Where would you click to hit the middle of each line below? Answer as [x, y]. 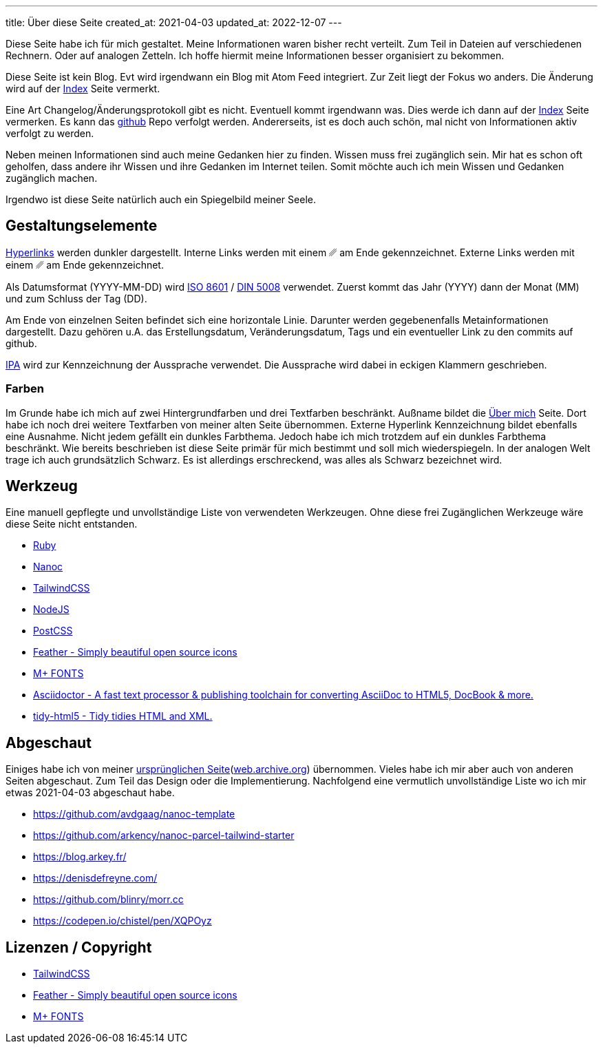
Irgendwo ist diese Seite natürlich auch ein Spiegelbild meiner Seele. [161, 199]
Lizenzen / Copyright [79, 947]
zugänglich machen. [52, 178]
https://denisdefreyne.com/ [95, 878]
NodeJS [51, 610]
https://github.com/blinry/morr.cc [108, 900]
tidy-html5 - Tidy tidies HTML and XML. [123, 716]
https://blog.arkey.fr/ [80, 857]
